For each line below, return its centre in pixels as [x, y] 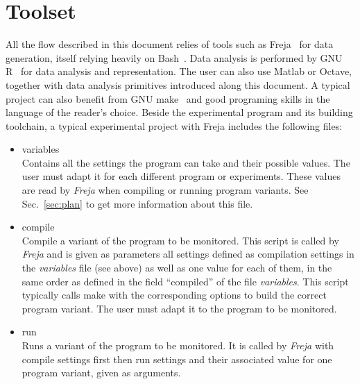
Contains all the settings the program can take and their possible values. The [186, 162]
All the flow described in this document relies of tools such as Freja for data [170, 44]
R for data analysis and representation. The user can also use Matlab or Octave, [179, 71]
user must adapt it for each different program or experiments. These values [181, 176]
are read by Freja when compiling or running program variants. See [165, 190]
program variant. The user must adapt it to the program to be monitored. [179, 308]
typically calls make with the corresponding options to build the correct [174, 295]
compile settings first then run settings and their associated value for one [177, 359]
